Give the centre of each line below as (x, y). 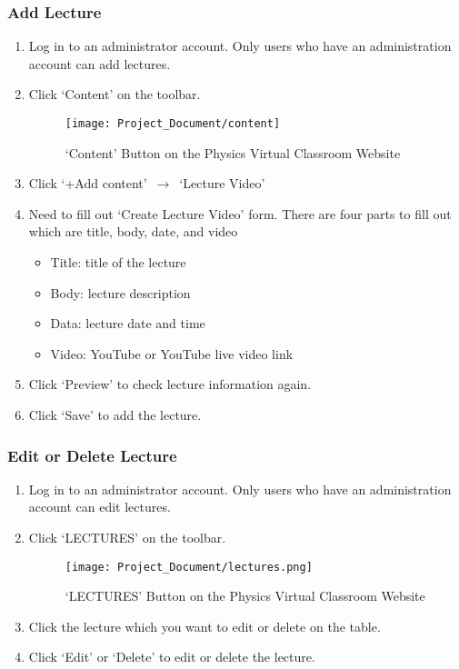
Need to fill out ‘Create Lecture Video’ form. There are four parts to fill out (240, 213)
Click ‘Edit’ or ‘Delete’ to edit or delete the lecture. (172, 657)
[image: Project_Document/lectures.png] (189, 567)
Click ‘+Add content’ (88, 183)
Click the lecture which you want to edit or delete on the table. (205, 626)
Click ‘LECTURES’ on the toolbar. (127, 537)
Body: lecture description (120, 292)
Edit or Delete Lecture (92, 455)
